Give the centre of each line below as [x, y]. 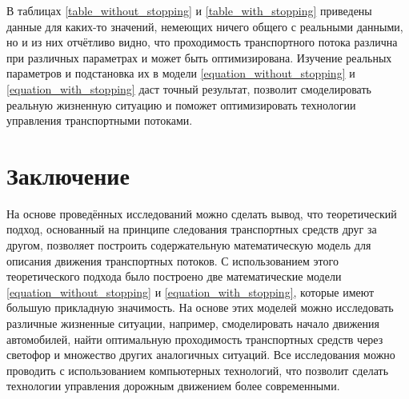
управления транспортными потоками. [100, 120]
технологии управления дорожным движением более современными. [173, 386]
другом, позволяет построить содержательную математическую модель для [189, 245]
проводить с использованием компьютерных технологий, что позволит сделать [198, 370]
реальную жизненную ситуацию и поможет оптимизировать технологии [181, 104]
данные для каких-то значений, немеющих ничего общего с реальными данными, [205, 26]
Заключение [68, 175]
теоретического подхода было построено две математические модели [174, 276]
